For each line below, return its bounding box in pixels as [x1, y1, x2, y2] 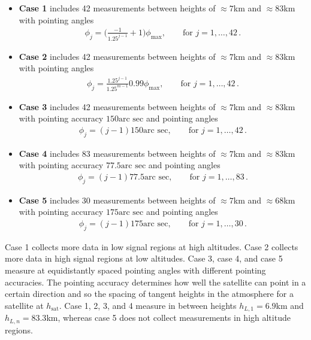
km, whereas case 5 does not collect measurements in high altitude [46, 311, 291, 324]
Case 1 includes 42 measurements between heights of [19, 2, 216, 14]
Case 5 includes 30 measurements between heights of [19, 193, 216, 206]
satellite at [5, 299, 44, 311]
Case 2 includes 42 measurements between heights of [19, 50, 216, 62]
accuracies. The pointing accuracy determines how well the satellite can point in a [5, 275, 306, 288]
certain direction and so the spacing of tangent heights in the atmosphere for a [5, 287, 294, 300]
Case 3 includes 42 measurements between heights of [19, 100, 216, 113]
